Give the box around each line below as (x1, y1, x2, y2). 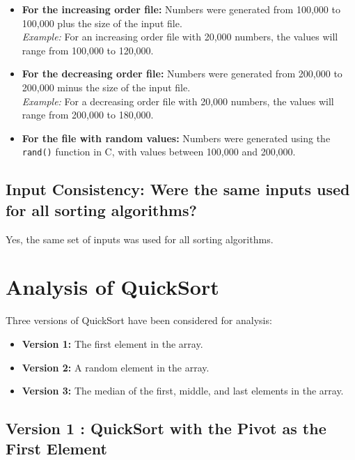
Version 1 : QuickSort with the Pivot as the (6, 417, 326, 439)
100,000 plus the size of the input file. (22, 15, 182, 30)
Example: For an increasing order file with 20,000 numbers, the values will (22, 29, 338, 44)
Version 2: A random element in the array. (22, 360, 210, 374)
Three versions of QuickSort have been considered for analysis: (6, 313, 272, 328)
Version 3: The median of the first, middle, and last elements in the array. (22, 383, 344, 398)
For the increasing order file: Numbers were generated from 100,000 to (22, 2, 340, 16)
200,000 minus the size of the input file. (22, 79, 191, 94)
